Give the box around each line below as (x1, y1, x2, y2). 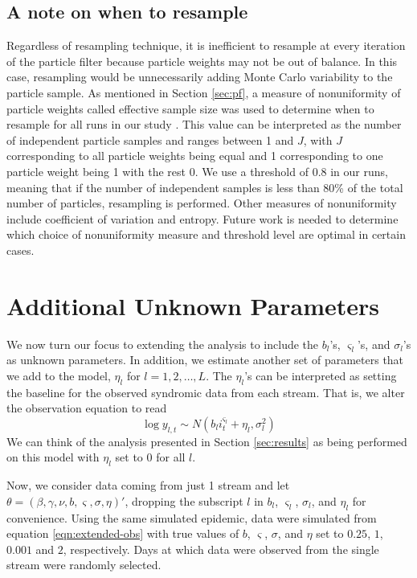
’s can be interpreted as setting (244, 367, 397, 384)
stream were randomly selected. (6, 556, 161, 573)
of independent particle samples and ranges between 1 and (6, 131, 294, 148)
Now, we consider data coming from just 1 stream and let (6, 477, 290, 494)
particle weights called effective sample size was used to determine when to (6, 100, 374, 117)
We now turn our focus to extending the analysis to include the (6, 335, 319, 352)
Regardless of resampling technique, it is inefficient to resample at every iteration (6, 37, 406, 54)
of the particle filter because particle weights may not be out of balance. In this (6, 52, 398, 69)
